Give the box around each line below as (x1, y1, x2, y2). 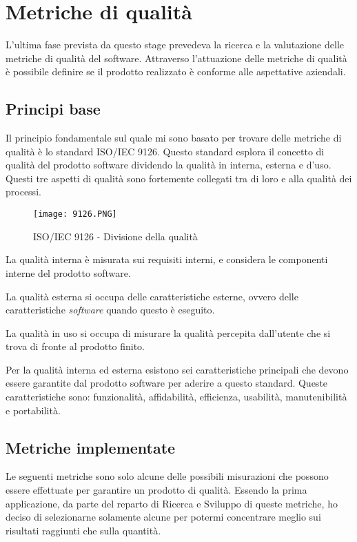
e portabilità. (6, 403, 61, 417)
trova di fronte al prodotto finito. (6, 339, 145, 354)
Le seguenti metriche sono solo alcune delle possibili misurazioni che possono (6, 469, 329, 483)
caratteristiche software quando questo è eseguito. (6, 302, 215, 317)
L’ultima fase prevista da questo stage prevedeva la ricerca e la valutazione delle (6, 37, 344, 52)
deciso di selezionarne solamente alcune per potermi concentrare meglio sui (6, 510, 321, 524)
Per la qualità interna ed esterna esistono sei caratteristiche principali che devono (6, 362, 349, 376)
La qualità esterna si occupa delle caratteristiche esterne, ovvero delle (6, 289, 298, 303)
